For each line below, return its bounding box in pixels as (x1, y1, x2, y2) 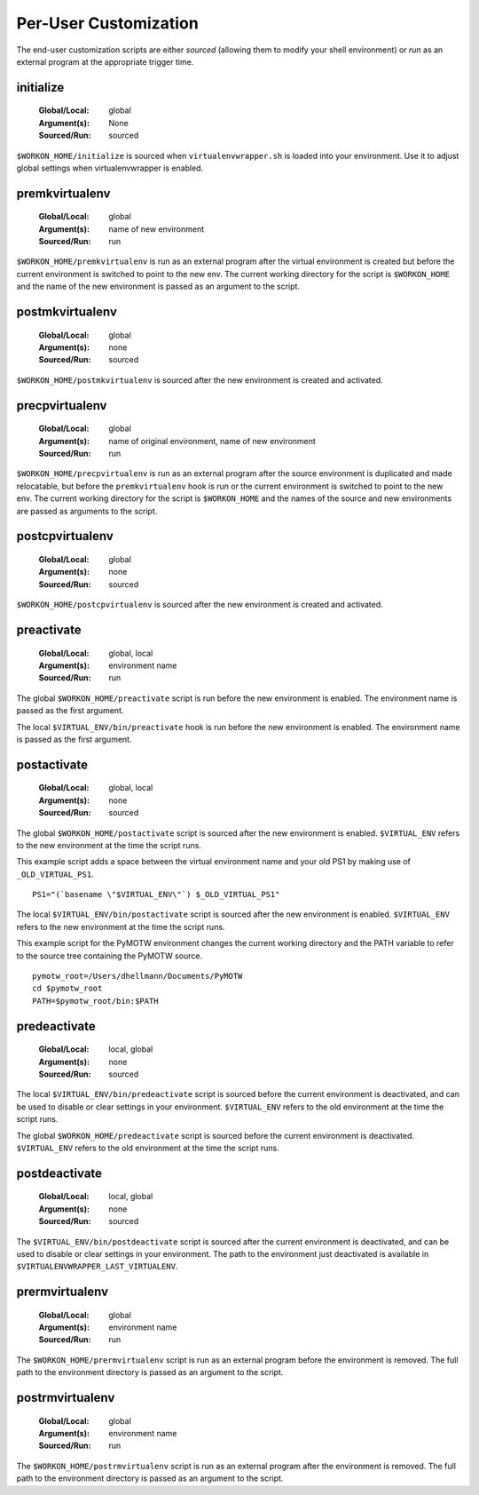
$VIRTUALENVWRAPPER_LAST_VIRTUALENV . (16, 1261, 178, 1272)
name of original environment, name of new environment (108, 435, 317, 446)
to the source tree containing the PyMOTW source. (16, 950, 203, 961)
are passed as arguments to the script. (16, 505, 158, 516)
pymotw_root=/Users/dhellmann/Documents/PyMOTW (32, 971, 243, 982)
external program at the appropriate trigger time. (16, 56, 194, 67)
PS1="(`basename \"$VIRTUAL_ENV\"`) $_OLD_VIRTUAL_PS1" (32, 889, 280, 900)
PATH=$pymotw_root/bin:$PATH (32, 996, 159, 1006)
